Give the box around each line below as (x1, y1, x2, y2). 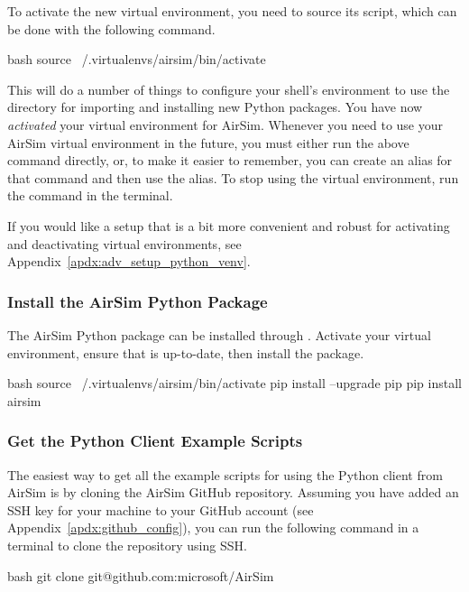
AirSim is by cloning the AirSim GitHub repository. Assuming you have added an (7, 483, 459, 502)
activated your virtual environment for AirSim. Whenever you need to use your (7, 115, 443, 134)
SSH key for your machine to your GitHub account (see (7, 500, 314, 519)
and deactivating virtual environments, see (7, 234, 242, 253)
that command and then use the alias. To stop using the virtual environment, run (7, 168, 459, 187)
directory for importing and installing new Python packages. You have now (7, 97, 423, 116)
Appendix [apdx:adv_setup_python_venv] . (7, 252, 251, 271)
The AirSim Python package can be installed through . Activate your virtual (7, 325, 431, 344)
